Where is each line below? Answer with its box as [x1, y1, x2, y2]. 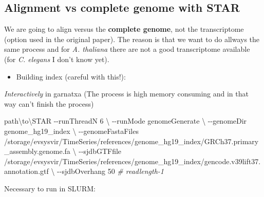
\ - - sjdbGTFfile [72, 146, 122, 156]
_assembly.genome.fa [4, 146, 70, 156]
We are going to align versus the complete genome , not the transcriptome [4, 24, 244, 34]
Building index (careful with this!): [16, 71, 126, 82]
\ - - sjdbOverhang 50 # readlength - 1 [51, 166, 164, 176]
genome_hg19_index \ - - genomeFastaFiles [4, 125, 139, 136]
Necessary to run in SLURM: [4, 183, 96, 193]
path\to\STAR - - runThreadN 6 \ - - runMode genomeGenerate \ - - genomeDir [4, 115, 247, 126]
